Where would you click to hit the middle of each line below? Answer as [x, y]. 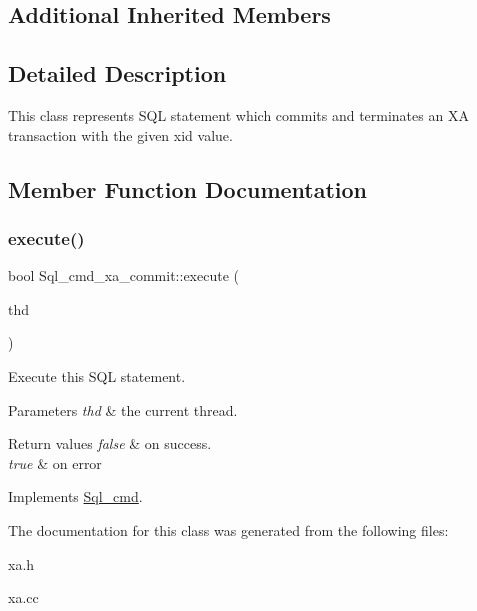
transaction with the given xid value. [120, 134]
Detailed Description [117, 73]
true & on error [55, 462]
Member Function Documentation [188, 188]
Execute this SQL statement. [97, 375]
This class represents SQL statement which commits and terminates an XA [238, 114]
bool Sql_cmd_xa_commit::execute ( [123, 275]
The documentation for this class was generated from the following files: [228, 529]
